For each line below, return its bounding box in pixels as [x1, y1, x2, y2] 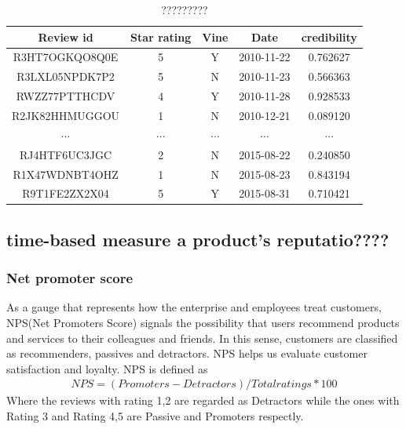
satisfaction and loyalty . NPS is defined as [6, 360, 208, 376]
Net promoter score [6, 268, 134, 288]
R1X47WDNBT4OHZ [13, 165, 119, 182]
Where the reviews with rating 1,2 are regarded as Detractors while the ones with [6, 392, 400, 409]
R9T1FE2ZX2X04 [22, 185, 109, 202]
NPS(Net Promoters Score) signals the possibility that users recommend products [6, 314, 400, 331]
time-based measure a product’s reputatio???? [6, 227, 390, 251]
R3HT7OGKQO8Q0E [13, 49, 119, 65]
